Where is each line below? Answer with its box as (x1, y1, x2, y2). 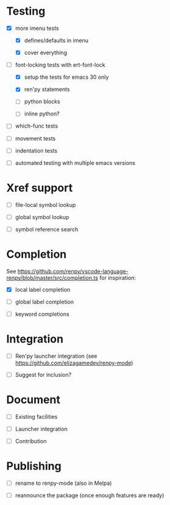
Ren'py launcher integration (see (15, 352, 97, 360)
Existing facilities (15, 413, 58, 420)
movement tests (15, 134, 56, 142)
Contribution (15, 438, 47, 445)
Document (6, 393, 61, 407)
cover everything (24, 49, 67, 56)
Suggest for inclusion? (15, 371, 72, 378)
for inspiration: (99, 274, 136, 282)
